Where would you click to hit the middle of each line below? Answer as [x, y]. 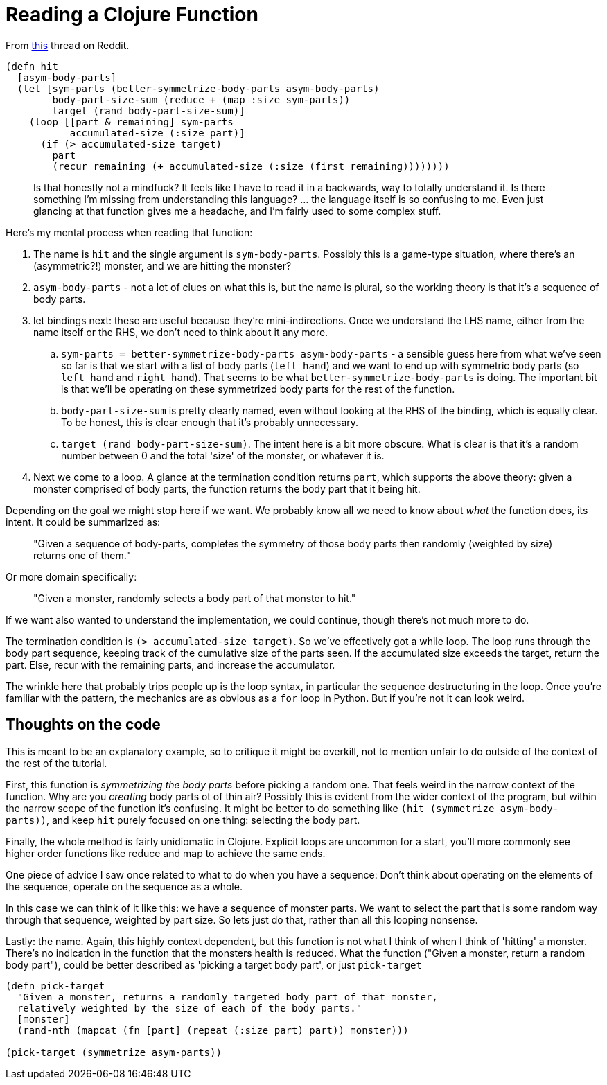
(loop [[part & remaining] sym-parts [131, 122]
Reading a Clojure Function [132, 15]
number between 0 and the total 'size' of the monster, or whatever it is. [223, 455]
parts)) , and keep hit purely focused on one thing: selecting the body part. [183, 820]
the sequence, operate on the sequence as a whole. [124, 886]
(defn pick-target [55, 986]
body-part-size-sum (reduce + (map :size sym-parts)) [201, 99]
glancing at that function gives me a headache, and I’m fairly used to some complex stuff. [237, 211]
